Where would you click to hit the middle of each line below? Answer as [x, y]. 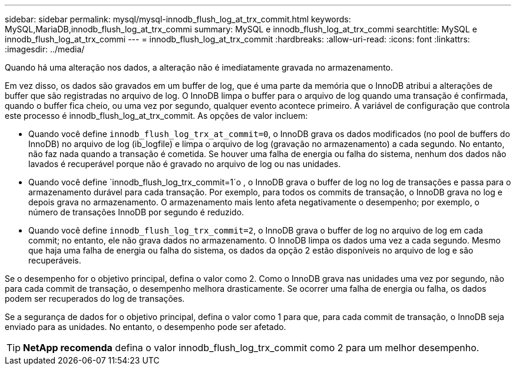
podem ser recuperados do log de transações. [95, 299]
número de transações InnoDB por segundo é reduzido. [136, 212]
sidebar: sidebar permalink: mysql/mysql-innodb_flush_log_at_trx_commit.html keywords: [178, 19]
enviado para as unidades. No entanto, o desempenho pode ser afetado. [145, 327]
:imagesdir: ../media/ [45, 49]
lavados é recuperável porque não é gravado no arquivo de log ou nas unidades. [185, 164]
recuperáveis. [55, 260]
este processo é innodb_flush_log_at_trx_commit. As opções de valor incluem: [156, 116]
